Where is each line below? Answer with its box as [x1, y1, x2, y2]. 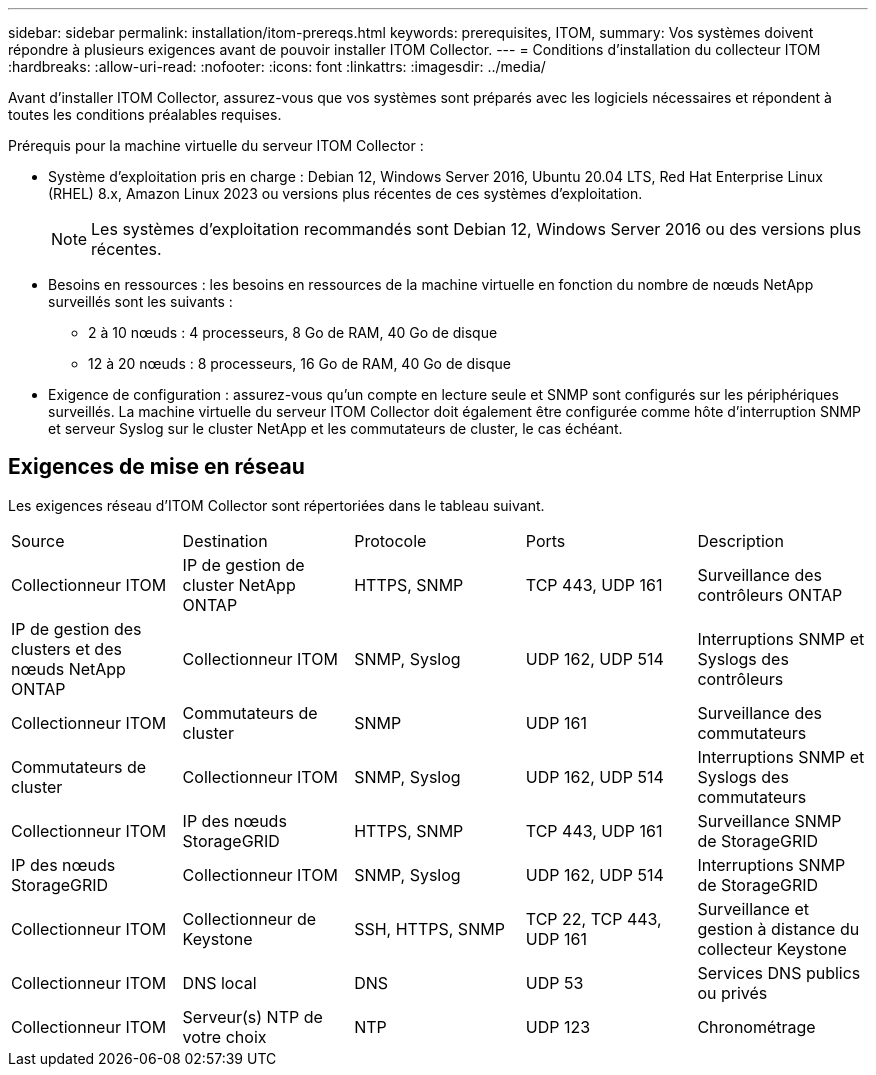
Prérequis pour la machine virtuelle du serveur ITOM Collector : [8, 137, 424, 154]
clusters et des [11, 638, 122, 659]
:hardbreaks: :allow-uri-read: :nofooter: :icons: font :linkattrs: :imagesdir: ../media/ [8, 58, 546, 75]
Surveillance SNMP [697, 810, 842, 831]
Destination [182, 530, 268, 551]
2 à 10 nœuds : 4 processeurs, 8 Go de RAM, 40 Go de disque [88, 324, 498, 341]
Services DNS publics [697, 962, 861, 983]
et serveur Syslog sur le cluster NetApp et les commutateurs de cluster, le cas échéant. [48, 420, 623, 437]
